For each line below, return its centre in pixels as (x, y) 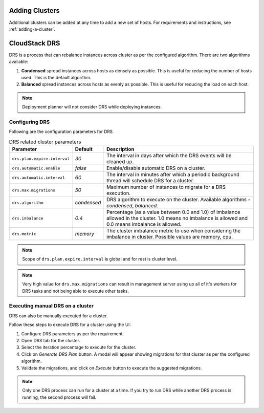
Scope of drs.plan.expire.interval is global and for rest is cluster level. (100, 259)
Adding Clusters (34, 11)
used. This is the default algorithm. (56, 77)
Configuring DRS (29, 122)
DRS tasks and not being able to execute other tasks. (76, 291)
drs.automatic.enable (36, 168)
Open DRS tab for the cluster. (51, 340)
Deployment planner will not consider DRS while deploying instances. (92, 107)
